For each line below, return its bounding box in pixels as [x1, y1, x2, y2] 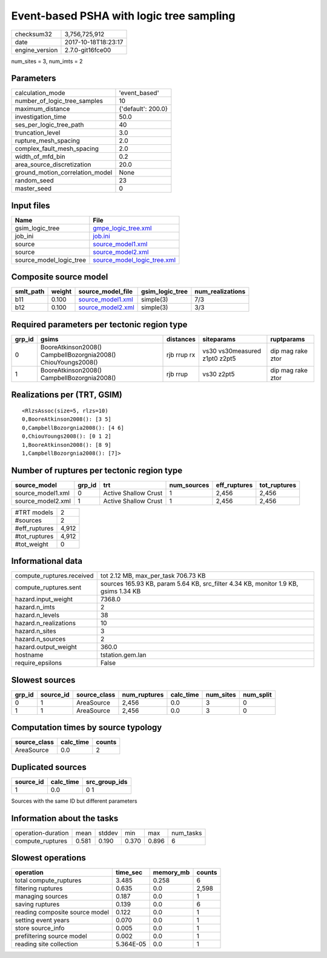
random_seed [15, 176, 54, 185]
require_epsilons [15, 658, 62, 667]
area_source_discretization [15, 161, 91, 169]
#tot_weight [15, 540, 48, 548]
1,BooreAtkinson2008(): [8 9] [22, 441, 112, 448]
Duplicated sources [11, 762, 87, 772]
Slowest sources [11, 675, 76, 685]
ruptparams [270, 335, 305, 343]
